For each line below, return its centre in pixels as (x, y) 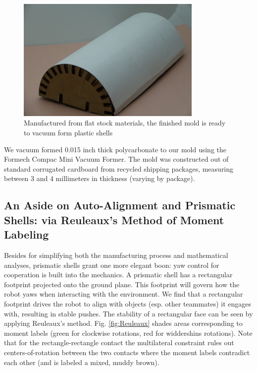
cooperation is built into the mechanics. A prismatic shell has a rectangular (118, 275)
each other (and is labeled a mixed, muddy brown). (82, 362)
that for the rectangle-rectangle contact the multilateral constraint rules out (119, 342)
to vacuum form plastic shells (68, 133)
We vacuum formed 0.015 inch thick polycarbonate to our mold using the (115, 149)
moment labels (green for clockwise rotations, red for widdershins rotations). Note (128, 333)
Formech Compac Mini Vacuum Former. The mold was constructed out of (116, 159)
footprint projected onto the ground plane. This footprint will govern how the (122, 284)
